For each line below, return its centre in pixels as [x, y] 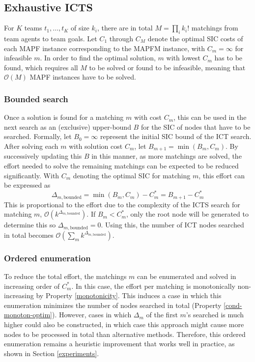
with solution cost [96, 146]
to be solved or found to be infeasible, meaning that [167, 67]
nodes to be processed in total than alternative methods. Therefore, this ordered [125, 334]
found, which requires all [41, 67]
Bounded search [36, 98]
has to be [228, 58]
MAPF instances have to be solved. [83, 77]
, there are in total [125, 28]
